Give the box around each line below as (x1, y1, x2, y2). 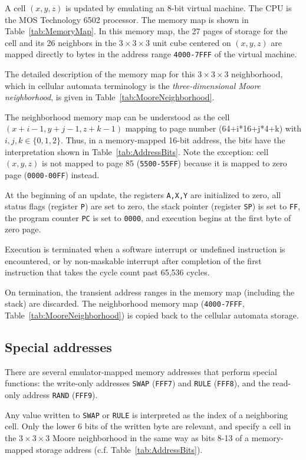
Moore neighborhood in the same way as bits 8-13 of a (52, 432, 249, 444)
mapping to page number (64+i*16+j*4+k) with (125, 122, 302, 134)
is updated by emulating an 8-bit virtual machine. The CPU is (65, 2, 292, 14)
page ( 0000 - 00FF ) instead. (5, 168, 100, 180)
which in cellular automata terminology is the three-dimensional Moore (5, 79, 261, 91)
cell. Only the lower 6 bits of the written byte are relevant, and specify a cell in (5, 420, 291, 432)
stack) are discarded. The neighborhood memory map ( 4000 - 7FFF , (5, 297, 245, 310)
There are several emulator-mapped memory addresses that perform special (5, 365, 277, 377)
